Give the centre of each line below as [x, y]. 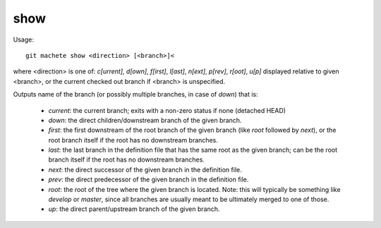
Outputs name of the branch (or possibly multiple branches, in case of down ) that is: [135, 95]
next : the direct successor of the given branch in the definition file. [145, 169]
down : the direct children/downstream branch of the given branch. [145, 120]
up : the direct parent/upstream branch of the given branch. [134, 209]
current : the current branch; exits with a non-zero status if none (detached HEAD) [167, 110]
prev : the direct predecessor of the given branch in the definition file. [149, 179]
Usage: [24, 40]
